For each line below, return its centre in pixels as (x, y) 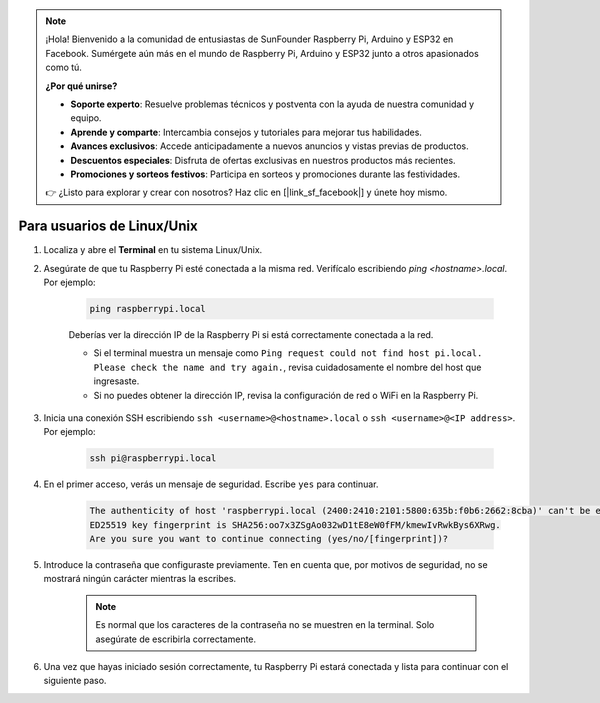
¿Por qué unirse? (81, 86)
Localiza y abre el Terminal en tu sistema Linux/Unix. (153, 250)
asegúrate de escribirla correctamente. (176, 639)
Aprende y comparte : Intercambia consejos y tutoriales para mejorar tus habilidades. (246, 132)
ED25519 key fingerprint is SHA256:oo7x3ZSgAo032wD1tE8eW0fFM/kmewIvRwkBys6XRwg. (295, 524)
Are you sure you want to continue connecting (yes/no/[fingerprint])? (269, 539)
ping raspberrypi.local (148, 308)
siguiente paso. (75, 681)
